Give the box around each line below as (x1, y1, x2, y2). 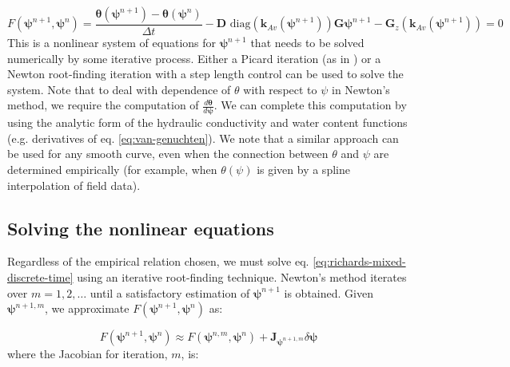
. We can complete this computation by (213, 97, 407, 113)
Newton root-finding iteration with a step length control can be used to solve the (7, 65, 404, 82)
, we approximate (45, 300, 129, 317)
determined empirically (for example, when (7, 161, 217, 178)
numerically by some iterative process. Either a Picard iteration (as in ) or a (7, 49, 381, 66)
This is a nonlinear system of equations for (7, 34, 217, 51)
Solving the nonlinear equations (7, 215, 274, 240)
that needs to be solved (250, 34, 365, 51)
